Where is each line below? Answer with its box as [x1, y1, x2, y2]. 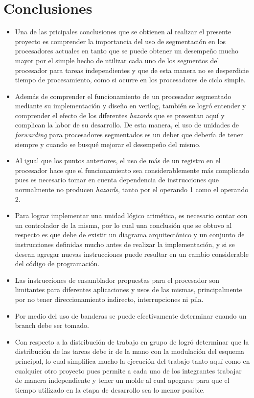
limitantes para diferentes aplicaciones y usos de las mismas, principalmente [15, 284, 242, 295]
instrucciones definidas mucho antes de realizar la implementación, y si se [15, 239, 235, 249]
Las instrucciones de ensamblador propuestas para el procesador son [15, 274, 219, 285]
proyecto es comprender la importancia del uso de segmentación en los [15, 36, 226, 46]
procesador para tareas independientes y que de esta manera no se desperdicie [15, 65, 249, 75]
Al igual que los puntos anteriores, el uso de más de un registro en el [15, 155, 221, 166]
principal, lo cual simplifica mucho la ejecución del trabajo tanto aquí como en [15, 355, 250, 366]
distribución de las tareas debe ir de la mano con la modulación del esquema [15, 346, 245, 356]
